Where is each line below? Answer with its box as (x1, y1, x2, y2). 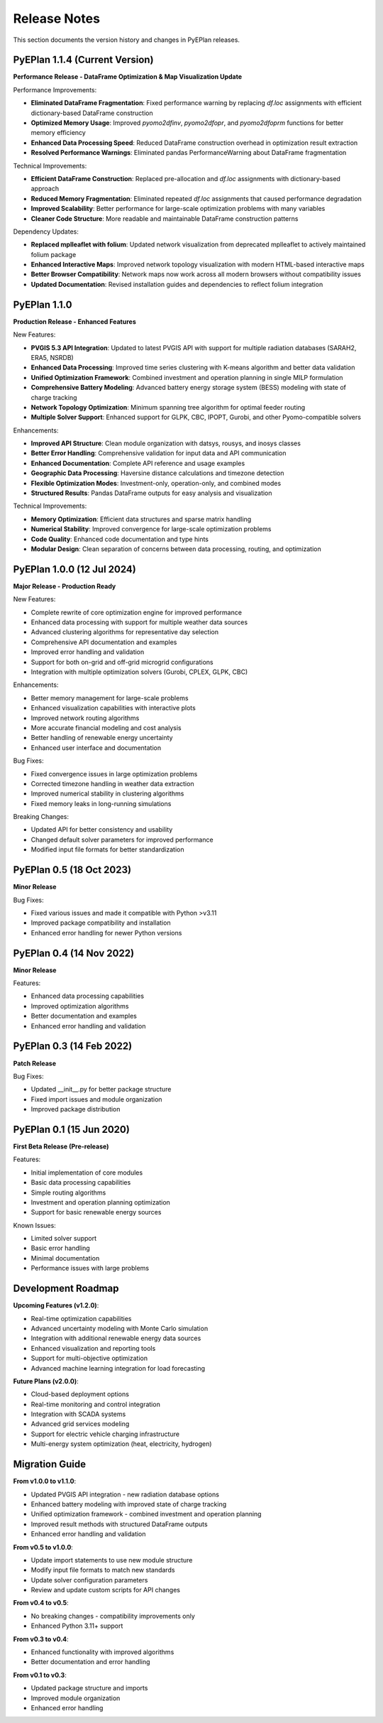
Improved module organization (30, 1694, 121, 1702)
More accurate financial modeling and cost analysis (30, 723, 182, 732)
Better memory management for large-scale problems (30, 693, 189, 702)
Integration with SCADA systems (30, 1410, 126, 1418)
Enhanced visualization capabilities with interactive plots (30, 704, 196, 712)
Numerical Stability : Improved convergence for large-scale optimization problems (30, 525, 272, 533)
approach (30, 185, 60, 193)
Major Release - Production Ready (13, 582, 116, 590)
